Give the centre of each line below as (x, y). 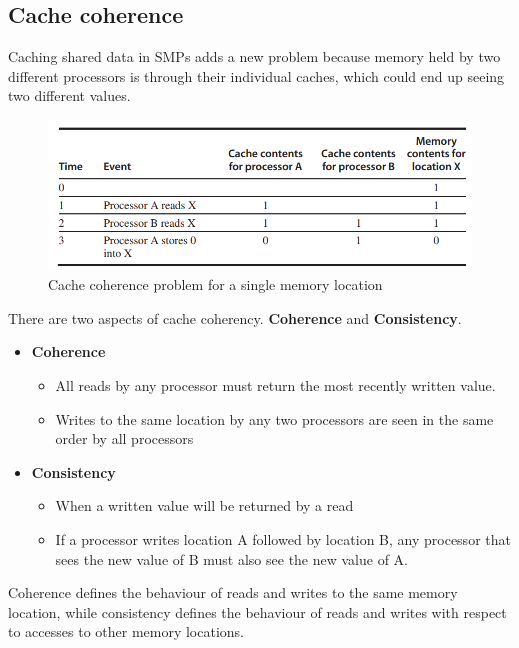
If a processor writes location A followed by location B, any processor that (283, 538)
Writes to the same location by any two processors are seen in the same (274, 418)
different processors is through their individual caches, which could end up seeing (256, 75)
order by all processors (124, 438)
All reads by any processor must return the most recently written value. (275, 385)
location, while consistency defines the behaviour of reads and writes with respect (257, 611)
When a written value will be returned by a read (204, 505)
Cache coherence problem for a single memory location (215, 284)
